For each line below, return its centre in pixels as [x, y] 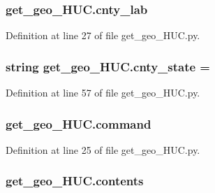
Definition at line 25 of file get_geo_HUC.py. [103, 149]
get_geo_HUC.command [79, 123]
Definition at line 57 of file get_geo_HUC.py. [103, 93]
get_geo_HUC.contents [75, 181]
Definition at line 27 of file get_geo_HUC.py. [103, 35]
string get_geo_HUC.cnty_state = [108, 66]
